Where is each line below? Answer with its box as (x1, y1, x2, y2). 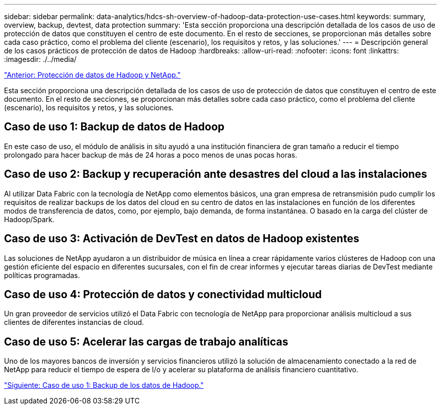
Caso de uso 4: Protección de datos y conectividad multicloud (4, 288, 322, 301)
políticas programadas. (4, 270, 80, 280)
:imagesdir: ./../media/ (4, 55, 77, 63)
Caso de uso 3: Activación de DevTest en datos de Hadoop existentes (4, 232, 359, 245)
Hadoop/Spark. (4, 215, 55, 224)
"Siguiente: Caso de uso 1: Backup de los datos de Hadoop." (4, 381, 204, 390)
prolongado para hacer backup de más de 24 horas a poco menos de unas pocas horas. (4, 150, 298, 159)
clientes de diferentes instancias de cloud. (4, 318, 144, 327)
